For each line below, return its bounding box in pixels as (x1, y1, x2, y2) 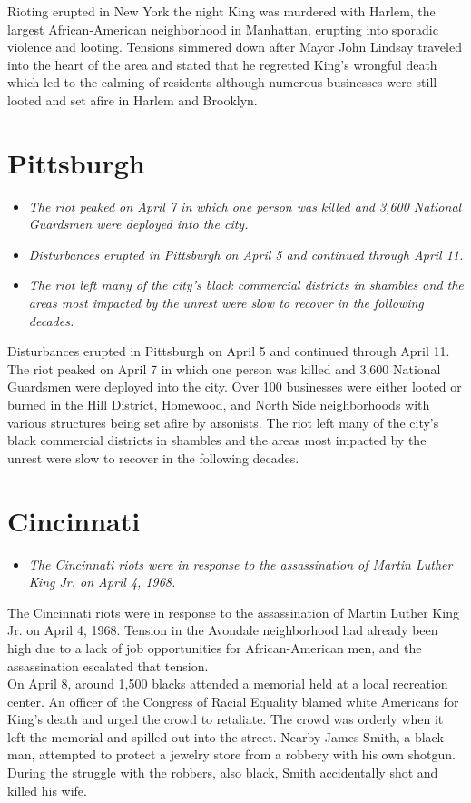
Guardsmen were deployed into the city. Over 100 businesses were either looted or (7, 377, 462, 396)
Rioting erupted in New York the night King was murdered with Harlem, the (7, 2, 436, 20)
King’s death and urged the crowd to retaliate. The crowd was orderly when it (7, 709, 444, 729)
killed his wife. (7, 780, 87, 799)
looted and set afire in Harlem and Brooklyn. (7, 90, 258, 109)
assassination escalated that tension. (7, 656, 209, 675)
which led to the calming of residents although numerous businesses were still (7, 73, 437, 92)
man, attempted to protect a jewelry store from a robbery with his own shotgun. (7, 745, 456, 764)
